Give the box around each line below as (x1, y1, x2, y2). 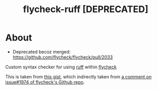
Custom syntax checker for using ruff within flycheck (5, 64, 117, 70)
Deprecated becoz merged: (12, 49, 71, 55)
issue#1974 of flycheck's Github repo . (5, 79, 85, 85)
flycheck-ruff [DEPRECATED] (22, 4, 149, 15)
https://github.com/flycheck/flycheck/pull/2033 (12, 54, 113, 60)
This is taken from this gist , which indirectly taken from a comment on (5, 73, 152, 79)
